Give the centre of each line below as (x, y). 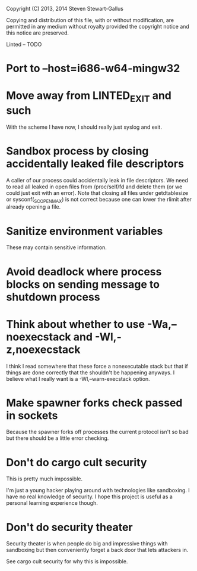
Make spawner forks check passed (94, 403)
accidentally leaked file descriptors (95, 164)
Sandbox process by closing (77, 151)
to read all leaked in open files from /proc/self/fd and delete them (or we (94, 187)
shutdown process (53, 297)
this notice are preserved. (38, 33)
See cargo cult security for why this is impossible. (67, 561)
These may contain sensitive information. (56, 247)
